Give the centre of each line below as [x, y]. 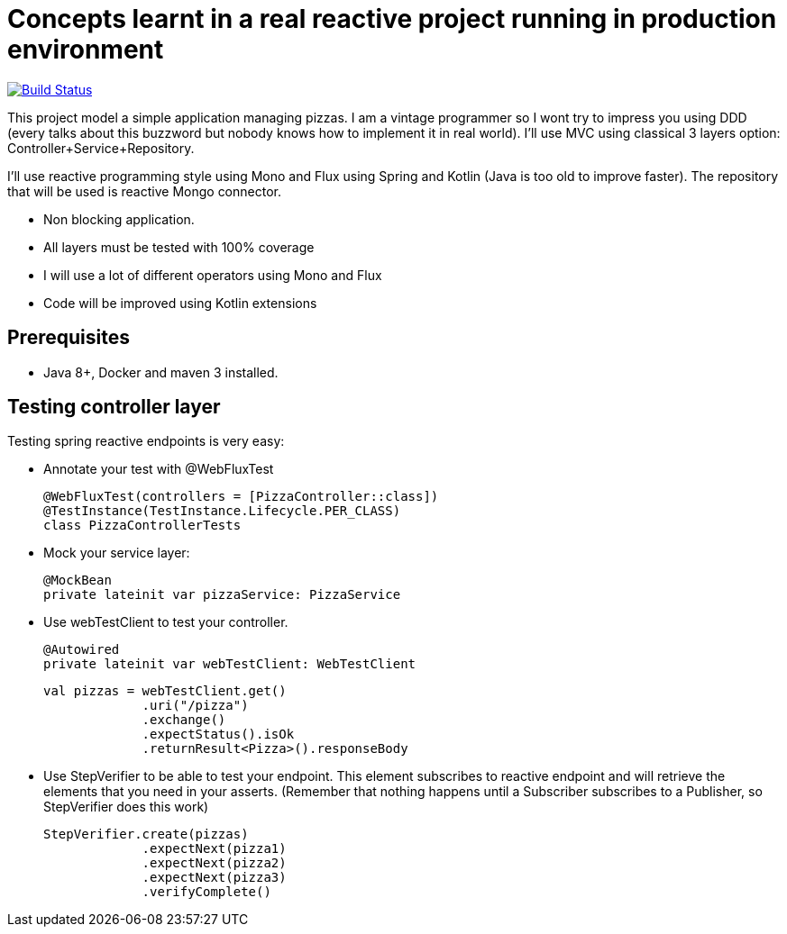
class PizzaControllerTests [142, 526]
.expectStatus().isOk [218, 735]
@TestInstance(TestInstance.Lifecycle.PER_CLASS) [222, 511]
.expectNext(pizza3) [214, 878]
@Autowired [82, 650]
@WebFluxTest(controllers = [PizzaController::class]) [241, 497]
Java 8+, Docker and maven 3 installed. [161, 372]
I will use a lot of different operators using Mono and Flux [213, 275]
